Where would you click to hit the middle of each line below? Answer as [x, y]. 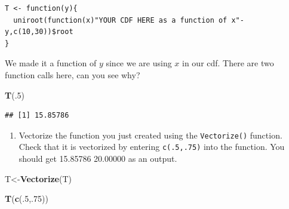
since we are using [139, 63]
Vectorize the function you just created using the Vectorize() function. [150, 135]
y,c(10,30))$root [39, 32]
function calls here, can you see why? [73, 74]
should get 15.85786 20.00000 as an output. [98, 159]
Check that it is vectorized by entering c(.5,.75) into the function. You [152, 147]
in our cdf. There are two [228, 63]
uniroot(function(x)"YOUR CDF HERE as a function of [120, 20]
